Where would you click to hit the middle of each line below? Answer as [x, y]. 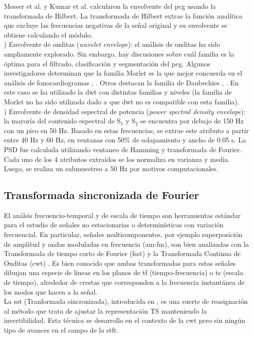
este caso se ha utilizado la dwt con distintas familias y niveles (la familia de [118, 92]
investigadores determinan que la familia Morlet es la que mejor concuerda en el [123, 73]
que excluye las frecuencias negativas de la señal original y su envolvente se [116, 25]
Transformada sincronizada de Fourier [101, 195]
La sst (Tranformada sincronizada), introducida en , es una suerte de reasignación [126, 301]
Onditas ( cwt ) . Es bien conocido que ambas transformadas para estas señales [120, 263]
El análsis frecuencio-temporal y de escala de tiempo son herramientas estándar [122, 215]
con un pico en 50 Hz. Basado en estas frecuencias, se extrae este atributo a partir [126, 130]
